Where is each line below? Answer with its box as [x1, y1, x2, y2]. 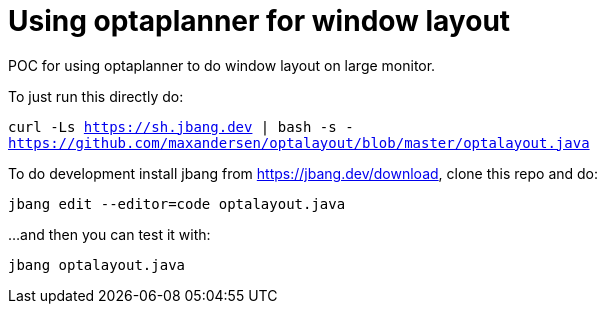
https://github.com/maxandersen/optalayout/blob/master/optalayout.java [8, 134, 590, 151]
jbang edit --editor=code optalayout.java [8, 195, 346, 212]
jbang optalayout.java [8, 256, 186, 273]
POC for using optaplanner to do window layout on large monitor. [8, 56, 436, 74]
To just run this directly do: [8, 87, 184, 105]
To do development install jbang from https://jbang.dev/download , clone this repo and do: [8, 164, 599, 182]
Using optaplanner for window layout [8, 4, 511, 38]
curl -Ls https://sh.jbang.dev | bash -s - [8, 118, 354, 135]
